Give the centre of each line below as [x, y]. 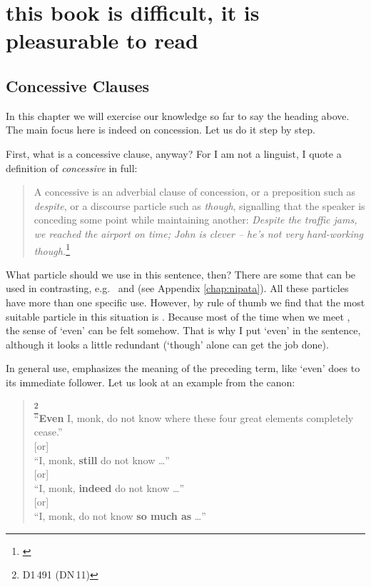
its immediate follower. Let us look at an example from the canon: [151, 382]
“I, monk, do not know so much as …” [120, 516]
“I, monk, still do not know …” [102, 460]
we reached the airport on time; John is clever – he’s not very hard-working [199, 233]
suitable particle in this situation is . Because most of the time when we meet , [178, 316]
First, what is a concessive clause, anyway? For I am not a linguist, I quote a [174, 153]
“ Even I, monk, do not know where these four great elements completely [194, 417]
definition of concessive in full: [72, 167]
